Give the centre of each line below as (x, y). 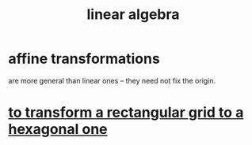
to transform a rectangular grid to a (126, 113)
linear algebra (133, 15)
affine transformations (84, 59)
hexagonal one (58, 130)
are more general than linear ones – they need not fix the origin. (112, 80)
